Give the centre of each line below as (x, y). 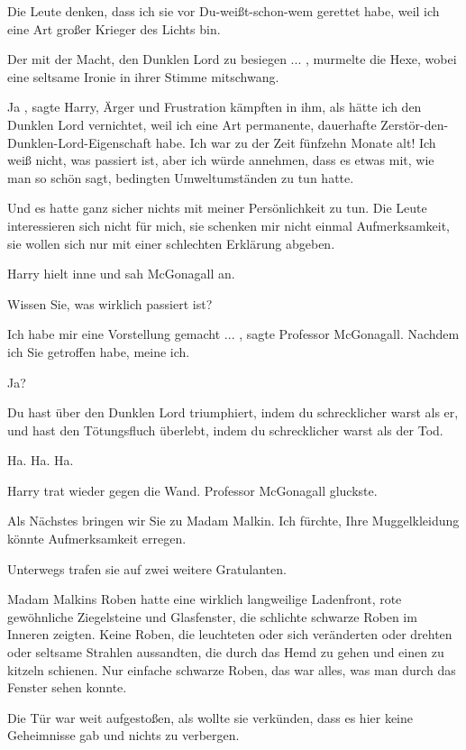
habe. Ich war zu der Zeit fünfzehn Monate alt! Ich (296, 142)
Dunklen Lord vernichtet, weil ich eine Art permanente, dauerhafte (192, 124)
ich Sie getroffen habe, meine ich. (99, 351)
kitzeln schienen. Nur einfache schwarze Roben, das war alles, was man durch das (232, 669)
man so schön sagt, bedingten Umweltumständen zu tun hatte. (181, 177)
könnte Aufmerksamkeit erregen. (97, 539)
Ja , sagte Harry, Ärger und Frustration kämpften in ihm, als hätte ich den (215, 107)
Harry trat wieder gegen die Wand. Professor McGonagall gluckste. (192, 490)
